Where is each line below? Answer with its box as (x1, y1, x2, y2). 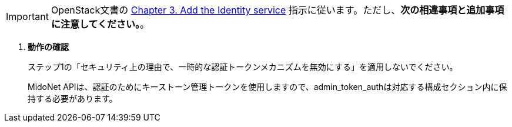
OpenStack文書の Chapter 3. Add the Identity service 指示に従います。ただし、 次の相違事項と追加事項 (51, 4, 504, 16)
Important (6, 11, 49, 22)
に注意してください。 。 (51, 18, 150, 30)
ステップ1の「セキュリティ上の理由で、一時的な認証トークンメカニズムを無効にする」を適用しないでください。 (28, 62, 458, 72)
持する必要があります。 (28, 93, 118, 103)
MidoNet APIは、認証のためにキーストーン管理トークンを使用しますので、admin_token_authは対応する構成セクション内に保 (28, 82, 507, 92)
